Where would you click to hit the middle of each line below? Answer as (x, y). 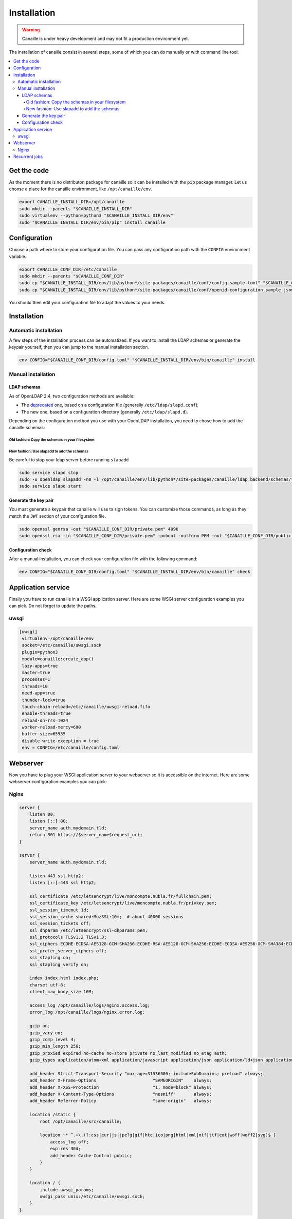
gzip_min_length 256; (55, 1046)
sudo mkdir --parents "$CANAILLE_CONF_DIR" (72, 276)
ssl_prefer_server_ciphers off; (68, 951)
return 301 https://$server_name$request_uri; (86, 835)
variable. (18, 256)
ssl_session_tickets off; (60, 924)
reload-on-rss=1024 (45, 720)
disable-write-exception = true (61, 741)
